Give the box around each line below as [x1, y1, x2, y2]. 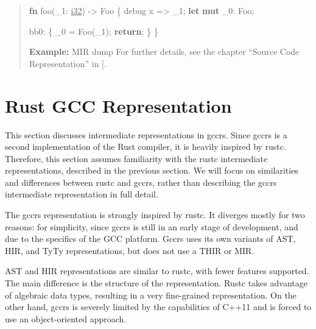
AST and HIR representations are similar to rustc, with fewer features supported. [5, 264, 309, 277]
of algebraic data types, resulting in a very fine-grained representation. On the [5, 288, 297, 301]
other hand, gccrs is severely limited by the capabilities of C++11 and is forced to [5, 300, 312, 313]
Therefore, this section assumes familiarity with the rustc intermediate [5, 152, 268, 164]
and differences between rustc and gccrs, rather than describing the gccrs [5, 175, 277, 188]
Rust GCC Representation [5, 93, 232, 118]
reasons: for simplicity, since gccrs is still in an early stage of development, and [5, 220, 298, 233]
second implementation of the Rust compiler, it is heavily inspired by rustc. [5, 140, 286, 153]
